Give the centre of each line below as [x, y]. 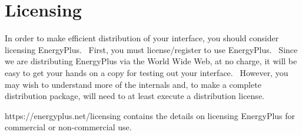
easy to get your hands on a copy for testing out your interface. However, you [147, 72]
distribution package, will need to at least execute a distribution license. [135, 96]
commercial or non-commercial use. [68, 127]
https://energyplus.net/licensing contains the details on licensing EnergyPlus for [150, 115]
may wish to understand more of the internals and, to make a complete [133, 84]
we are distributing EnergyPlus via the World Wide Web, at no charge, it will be [151, 61]
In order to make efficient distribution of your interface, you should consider [142, 38]
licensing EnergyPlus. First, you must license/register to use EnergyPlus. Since [151, 49]
